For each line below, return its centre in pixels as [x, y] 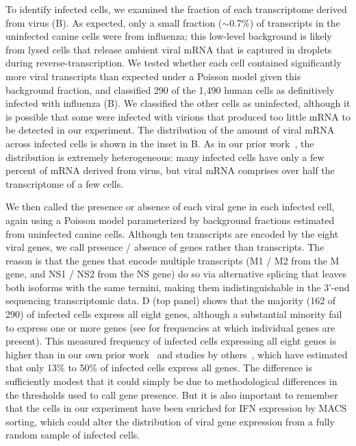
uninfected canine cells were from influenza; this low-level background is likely [169, 36]
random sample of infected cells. [73, 435]
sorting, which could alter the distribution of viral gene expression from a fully [170, 421]
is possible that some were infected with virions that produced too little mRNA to [178, 116]
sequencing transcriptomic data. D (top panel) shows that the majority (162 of [171, 300]
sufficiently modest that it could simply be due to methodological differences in [171, 381]
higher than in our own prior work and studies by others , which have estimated [177, 354]
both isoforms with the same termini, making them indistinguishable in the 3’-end [178, 287]
